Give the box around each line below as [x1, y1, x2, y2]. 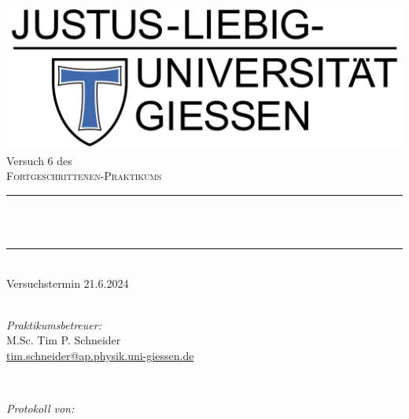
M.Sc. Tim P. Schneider [6, 332, 121, 348]
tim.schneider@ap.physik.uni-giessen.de [6, 347, 194, 364]
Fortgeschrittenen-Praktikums [6, 167, 162, 184]
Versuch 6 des [6, 152, 72, 168]
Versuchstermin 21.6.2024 [6, 274, 129, 291]
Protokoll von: [6, 400, 75, 417]
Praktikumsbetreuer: [6, 316, 101, 333]
